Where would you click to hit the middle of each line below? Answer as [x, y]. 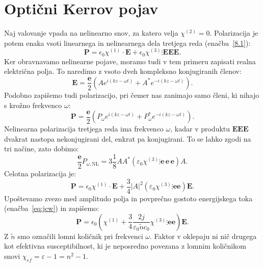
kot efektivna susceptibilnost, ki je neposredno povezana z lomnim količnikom [125, 246]
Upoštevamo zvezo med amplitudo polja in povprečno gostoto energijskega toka [128, 198]
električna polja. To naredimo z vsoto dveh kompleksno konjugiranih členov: [123, 71]
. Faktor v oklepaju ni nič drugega [203, 236]
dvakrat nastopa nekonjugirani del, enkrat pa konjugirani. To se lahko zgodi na [128, 138]
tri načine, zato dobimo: [42, 149]
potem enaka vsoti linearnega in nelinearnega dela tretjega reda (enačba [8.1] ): [127, 43]
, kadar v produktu [200, 129]
